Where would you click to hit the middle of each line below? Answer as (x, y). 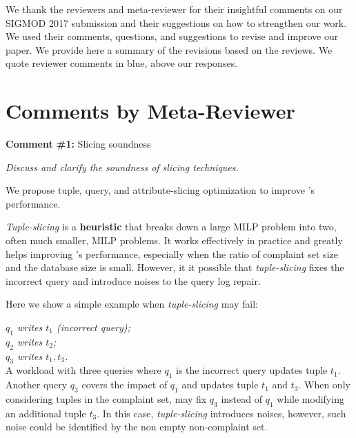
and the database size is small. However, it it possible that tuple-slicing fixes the (175, 267)
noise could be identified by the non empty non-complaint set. (137, 427)
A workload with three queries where (83, 370)
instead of (242, 399)
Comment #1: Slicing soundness (78, 144)
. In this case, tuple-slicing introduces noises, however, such (221, 413)
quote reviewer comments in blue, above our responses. (122, 63)
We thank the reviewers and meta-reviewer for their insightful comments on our (174, 9)
